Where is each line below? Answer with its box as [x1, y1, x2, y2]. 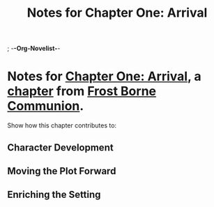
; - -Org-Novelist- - [7, 44, 61, 53]
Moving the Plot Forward [7, 165, 116, 177]
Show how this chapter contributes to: [7, 121, 117, 130]
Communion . [7, 98, 84, 114]
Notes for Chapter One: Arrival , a [7, 68, 202, 84]
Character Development [7, 141, 114, 153]
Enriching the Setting [7, 189, 101, 201]
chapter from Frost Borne [7, 84, 157, 99]
